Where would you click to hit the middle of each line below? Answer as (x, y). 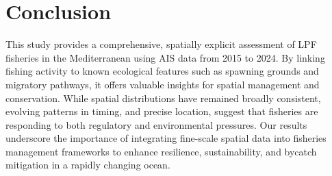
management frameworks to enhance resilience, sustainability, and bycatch (161, 151)
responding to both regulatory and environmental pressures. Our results (156, 124)
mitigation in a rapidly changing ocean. (88, 165)
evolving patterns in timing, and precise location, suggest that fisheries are (162, 111)
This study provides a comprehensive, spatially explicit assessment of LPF (161, 44)
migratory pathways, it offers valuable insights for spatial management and (163, 84)
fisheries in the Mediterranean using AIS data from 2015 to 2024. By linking (165, 57)
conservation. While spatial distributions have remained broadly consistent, (163, 98)
